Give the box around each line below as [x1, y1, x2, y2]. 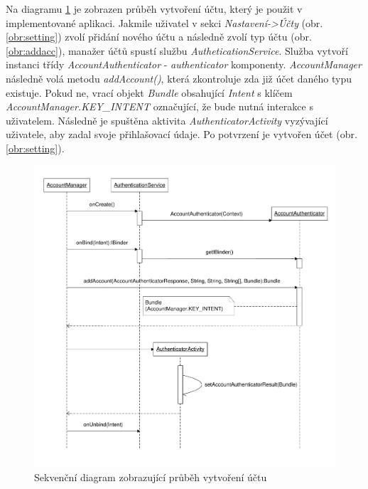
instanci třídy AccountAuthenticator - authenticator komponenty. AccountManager [6, 57, 362, 72]
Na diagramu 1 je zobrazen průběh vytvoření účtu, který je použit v [6, 1, 303, 16]
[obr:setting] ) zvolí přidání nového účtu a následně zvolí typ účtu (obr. [6, 29, 312, 44]
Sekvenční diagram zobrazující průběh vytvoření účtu [34, 470, 267, 485]
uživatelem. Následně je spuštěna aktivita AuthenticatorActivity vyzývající [6, 112, 328, 127]
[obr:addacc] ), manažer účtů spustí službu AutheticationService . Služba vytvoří [6, 43, 348, 58]
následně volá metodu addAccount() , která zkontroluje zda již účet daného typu [6, 70, 352, 85]
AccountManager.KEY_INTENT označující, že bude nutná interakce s [6, 99, 313, 114]
